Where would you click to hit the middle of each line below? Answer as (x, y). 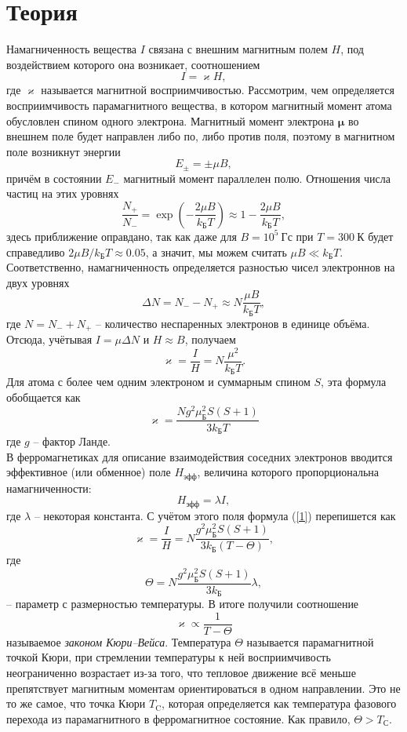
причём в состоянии (54, 178)
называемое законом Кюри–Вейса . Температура (119, 641)
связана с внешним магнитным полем (238, 49)
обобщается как (44, 397)
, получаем (210, 339)
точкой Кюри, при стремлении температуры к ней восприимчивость (169, 657)
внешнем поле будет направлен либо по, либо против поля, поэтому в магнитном (201, 136)
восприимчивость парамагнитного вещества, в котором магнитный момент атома (199, 105)
